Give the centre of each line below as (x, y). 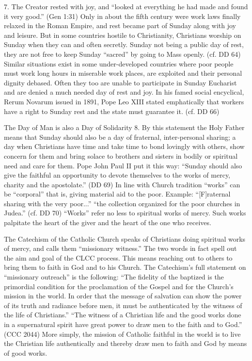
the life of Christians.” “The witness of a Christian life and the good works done (123, 315)
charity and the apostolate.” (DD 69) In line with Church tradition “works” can (122, 184)
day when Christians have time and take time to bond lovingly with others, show (124, 146)
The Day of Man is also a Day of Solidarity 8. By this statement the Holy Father (124, 127)
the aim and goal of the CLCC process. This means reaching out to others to (118, 257)
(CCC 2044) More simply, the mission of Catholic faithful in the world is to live (122, 334)
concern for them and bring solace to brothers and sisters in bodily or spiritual (121, 156)
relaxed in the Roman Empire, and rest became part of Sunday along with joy (120, 25)
